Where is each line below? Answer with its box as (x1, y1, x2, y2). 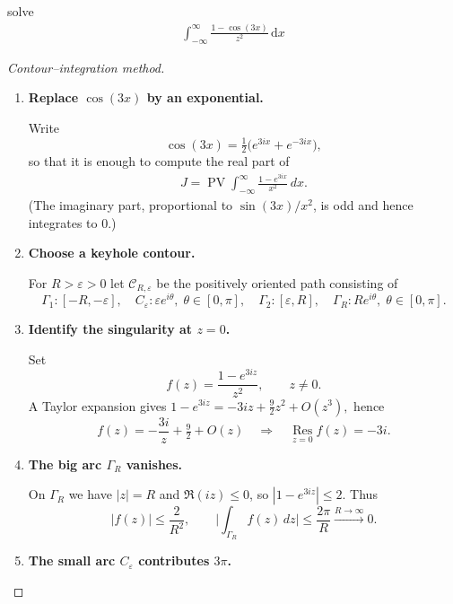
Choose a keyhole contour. (28, 243, 196, 262)
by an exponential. (146, 88, 264, 107)
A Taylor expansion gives (28, 396, 167, 415)
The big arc (28, 454, 102, 473)
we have (68, 485, 112, 503)
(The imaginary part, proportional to (28, 195, 233, 214)
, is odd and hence (312, 195, 414, 214)
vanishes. (126, 454, 183, 473)
